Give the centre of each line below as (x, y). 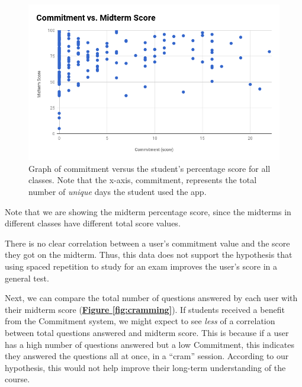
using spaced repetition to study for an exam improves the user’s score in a (141, 266)
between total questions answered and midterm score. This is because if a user (147, 333)
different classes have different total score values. (93, 223)
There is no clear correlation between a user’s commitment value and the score (147, 243)
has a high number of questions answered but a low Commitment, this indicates (150, 344)
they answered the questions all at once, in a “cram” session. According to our (147, 356)
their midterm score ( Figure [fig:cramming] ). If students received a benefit (145, 309)
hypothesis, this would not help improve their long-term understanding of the (145, 367)
